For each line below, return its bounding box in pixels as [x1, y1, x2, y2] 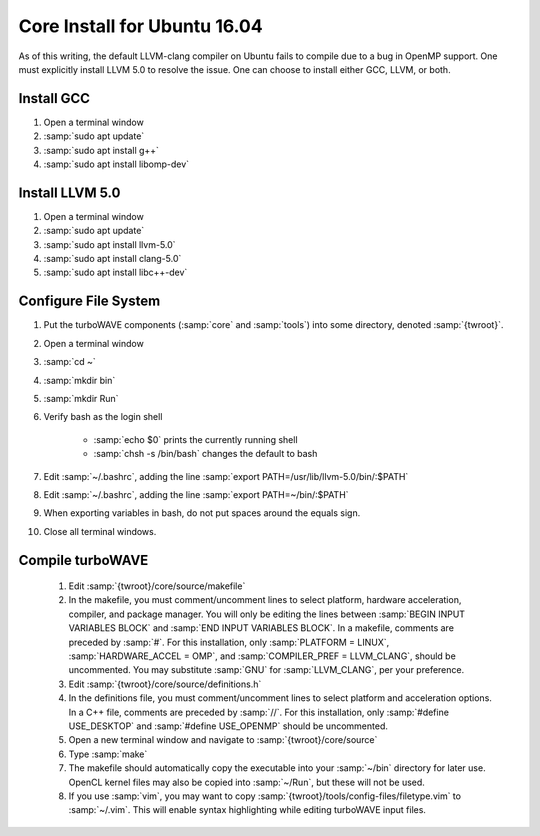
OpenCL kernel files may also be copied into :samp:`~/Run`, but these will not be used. [68, 776, 425, 788]
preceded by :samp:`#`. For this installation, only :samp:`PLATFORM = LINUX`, [68, 636, 390, 648]
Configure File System [18, 293, 161, 310]
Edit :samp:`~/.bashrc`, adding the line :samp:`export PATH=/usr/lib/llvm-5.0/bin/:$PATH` [43, 470, 409, 482]
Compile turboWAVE [18, 551, 149, 569]
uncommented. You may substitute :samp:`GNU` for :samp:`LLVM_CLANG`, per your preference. [68, 664, 465, 676]
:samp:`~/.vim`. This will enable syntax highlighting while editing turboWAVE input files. [68, 804, 427, 816]
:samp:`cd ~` [43, 356, 96, 368]
